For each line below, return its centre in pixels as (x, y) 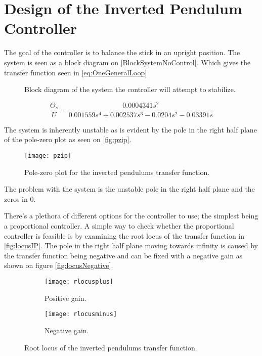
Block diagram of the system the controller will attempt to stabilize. (130, 89)
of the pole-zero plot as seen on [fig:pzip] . (68, 139)
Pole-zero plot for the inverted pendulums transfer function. (117, 172)
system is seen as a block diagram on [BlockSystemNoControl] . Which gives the (127, 62)
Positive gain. (65, 298)
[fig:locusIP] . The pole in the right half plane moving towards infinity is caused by (131, 246)
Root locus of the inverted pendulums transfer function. (111, 347)
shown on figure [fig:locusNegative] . (59, 265)
